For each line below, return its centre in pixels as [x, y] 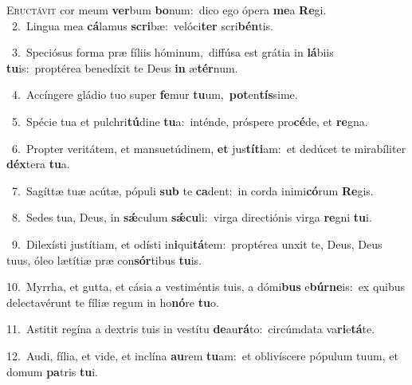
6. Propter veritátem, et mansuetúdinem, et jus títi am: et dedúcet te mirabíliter [209, 148]
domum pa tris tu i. [52, 371]
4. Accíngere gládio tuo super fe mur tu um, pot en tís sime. [155, 94]
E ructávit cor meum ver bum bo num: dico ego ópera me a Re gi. [167, 10]
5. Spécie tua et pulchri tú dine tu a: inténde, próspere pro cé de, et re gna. [190, 121]
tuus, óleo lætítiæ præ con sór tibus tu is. [104, 259]
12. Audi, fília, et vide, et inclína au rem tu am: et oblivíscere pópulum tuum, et [202, 355]
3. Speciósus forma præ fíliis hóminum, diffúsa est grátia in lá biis [173, 52]
